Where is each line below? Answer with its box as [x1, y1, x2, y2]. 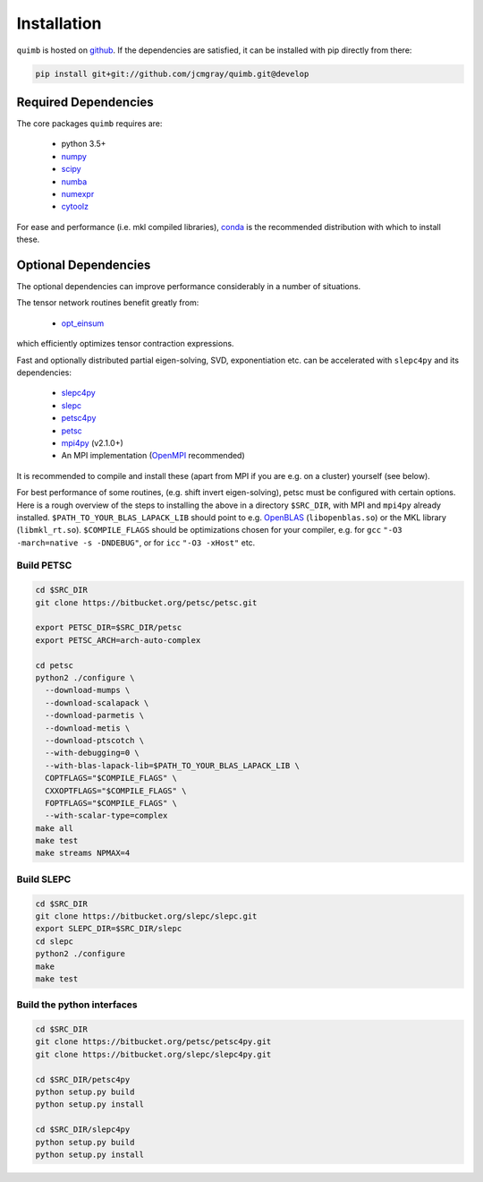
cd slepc [35, 936, 74, 946]
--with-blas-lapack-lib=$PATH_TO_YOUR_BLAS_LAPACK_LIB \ [45, 760, 300, 770]
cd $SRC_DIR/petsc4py [35, 1075, 131, 1084]
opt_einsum [61, 318, 105, 329]
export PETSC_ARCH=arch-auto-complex [35, 635, 201, 645]
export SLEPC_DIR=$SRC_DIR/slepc [35, 923, 182, 934]
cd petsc [35, 660, 74, 671]
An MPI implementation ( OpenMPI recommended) [61, 450, 245, 461]
